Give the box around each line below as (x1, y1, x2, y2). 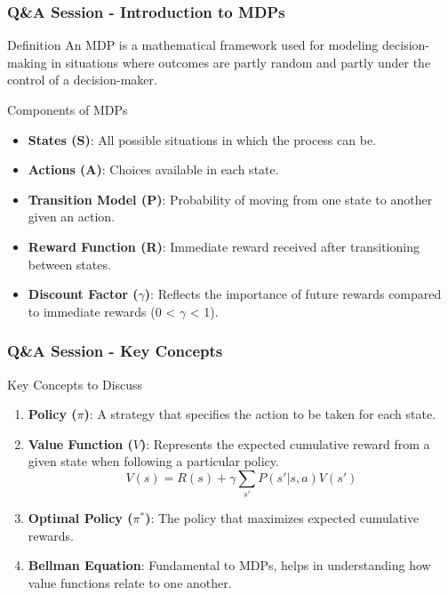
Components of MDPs (7, 101, 128, 118)
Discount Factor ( (28, 285, 139, 303)
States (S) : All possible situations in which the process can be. (28, 130, 376, 149)
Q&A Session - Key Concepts (7, 340, 223, 362)
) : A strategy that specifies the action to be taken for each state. (84, 405, 436, 423)
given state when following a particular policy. (28, 452, 279, 470)
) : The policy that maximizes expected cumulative (145, 509, 420, 527)
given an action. (28, 207, 116, 226)
